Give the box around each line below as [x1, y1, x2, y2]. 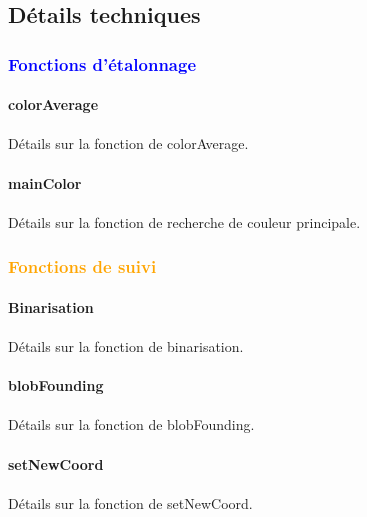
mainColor [8, 172, 82, 193]
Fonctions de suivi [8, 254, 157, 279]
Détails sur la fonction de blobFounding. [8, 414, 255, 435]
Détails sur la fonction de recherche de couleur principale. [8, 211, 361, 232]
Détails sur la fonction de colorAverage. [8, 133, 249, 154]
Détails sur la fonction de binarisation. [8, 336, 244, 356]
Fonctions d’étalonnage [8, 51, 197, 76]
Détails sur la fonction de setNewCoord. [8, 492, 253, 513]
